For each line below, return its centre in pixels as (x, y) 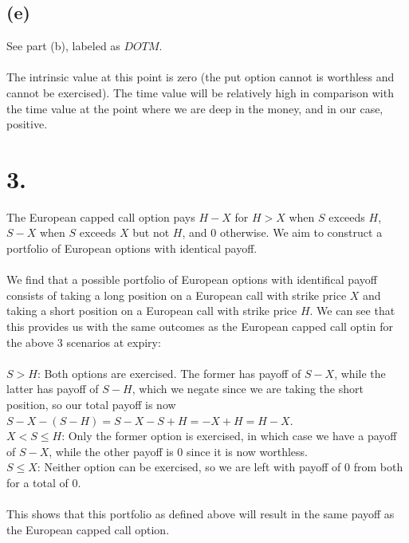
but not (151, 232)
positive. (27, 124)
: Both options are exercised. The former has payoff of (169, 373)
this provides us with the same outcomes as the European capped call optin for (200, 327)
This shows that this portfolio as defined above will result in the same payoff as (201, 514)
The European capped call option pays (101, 216)
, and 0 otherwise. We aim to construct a (282, 232)
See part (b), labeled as (63, 46)
